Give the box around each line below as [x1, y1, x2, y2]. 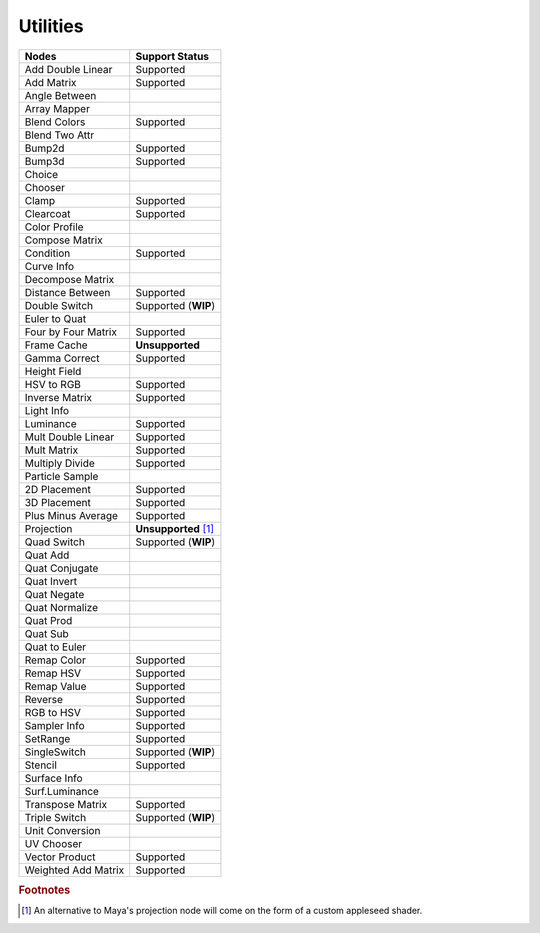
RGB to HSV [24, 705, 82, 719]
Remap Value [24, 679, 87, 693]
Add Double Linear [24, 62, 113, 76]
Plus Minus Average [24, 508, 119, 522]
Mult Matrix [24, 443, 79, 457]
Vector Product [24, 850, 96, 864]
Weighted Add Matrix [24, 863, 125, 877]
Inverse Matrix [24, 390, 93, 404]
